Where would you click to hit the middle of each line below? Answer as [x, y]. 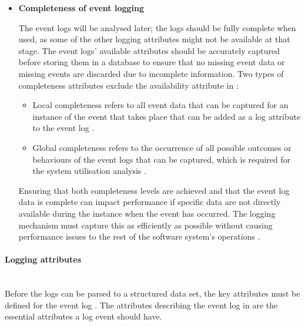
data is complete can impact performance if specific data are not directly [150, 202]
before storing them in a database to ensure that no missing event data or [152, 62]
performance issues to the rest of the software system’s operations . [139, 236]
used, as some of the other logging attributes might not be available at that [154, 39]
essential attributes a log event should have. [83, 316]
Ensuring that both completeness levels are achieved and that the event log [154, 190]
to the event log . [63, 128]
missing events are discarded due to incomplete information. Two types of [151, 73]
